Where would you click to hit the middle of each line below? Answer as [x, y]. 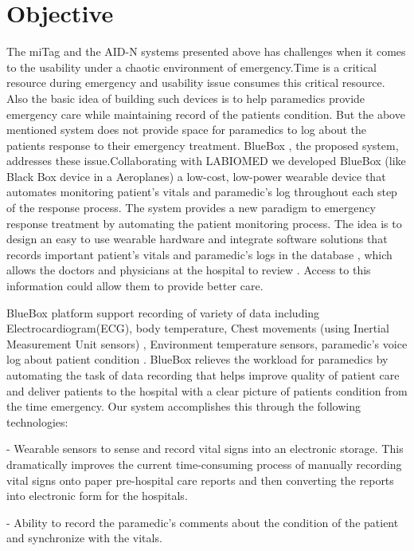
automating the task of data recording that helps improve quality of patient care [203, 375]
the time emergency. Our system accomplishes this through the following [184, 406]
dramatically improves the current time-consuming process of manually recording [204, 464]
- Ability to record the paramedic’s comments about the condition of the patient [203, 522]
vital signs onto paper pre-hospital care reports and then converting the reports [200, 480]
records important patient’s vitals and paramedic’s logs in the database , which [199, 254]
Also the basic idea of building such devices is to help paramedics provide [186, 98]
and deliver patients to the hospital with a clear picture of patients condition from [207, 390]
